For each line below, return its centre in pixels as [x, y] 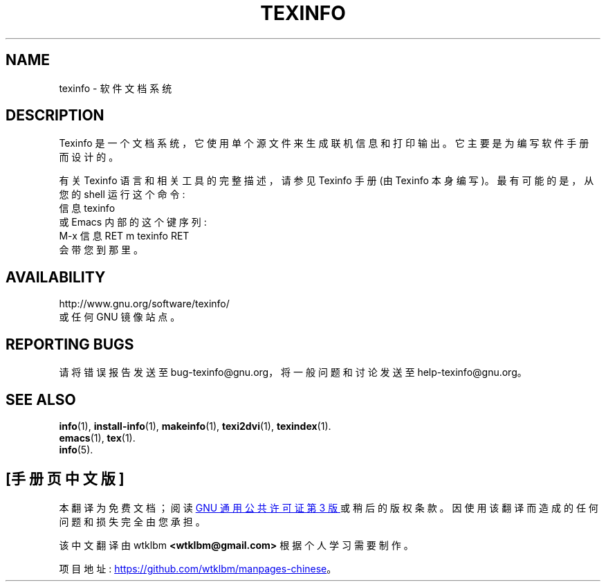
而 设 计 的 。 [89, 157]
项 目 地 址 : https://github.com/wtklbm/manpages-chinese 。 [198, 568]
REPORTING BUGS [70, 344]
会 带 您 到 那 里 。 [101, 250]
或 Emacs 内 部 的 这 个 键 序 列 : [133, 222]
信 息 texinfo [87, 208]
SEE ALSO [41, 399]
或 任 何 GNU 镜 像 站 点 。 [120, 317]
